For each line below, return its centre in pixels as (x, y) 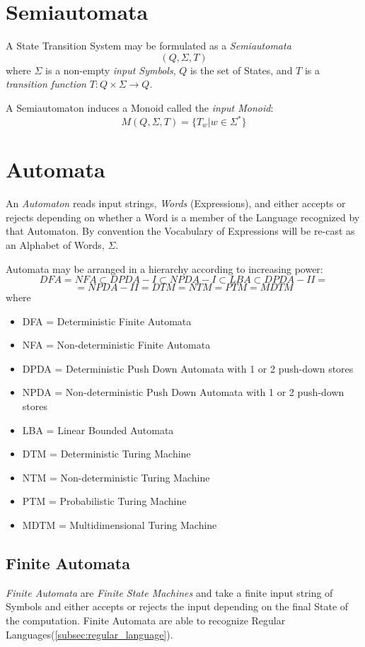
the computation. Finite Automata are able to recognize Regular (146, 620)
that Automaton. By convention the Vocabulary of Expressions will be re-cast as (180, 231)
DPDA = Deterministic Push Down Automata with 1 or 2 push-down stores (188, 368)
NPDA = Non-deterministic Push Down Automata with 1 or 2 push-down (183, 392)
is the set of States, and (241, 70)
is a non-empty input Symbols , (111, 70)
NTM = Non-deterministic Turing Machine (116, 477)
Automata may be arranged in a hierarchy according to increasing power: (164, 268)
